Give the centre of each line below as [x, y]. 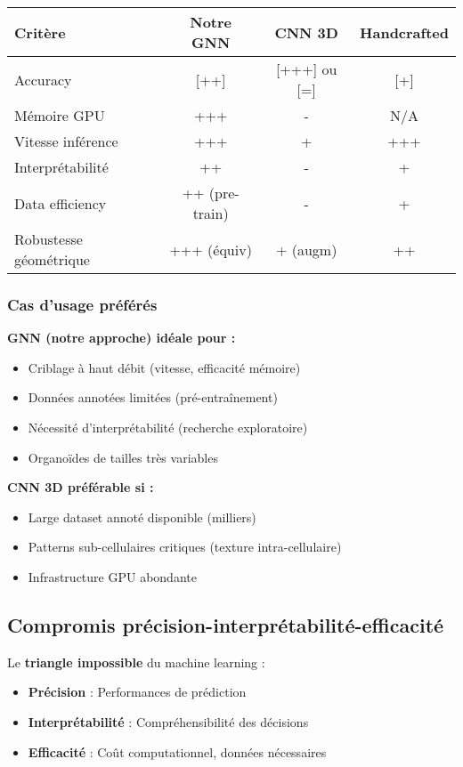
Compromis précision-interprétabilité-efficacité [226, 624]
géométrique [52, 259]
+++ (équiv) [211, 249]
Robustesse [49, 239]
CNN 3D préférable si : [81, 487]
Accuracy [43, 79]
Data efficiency [61, 203]
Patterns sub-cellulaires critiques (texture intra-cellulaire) [185, 547]
